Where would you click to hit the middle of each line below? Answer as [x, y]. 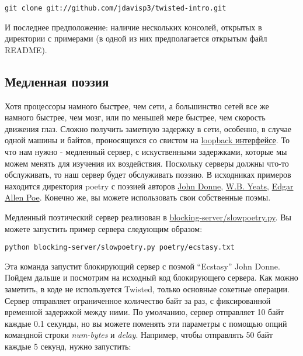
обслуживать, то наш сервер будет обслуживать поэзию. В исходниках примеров [148, 174]
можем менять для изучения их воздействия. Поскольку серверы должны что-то [147, 163]
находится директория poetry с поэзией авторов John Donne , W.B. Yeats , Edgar [149, 186]
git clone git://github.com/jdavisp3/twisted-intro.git [116, 8]
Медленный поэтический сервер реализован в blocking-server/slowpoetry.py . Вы [148, 217]
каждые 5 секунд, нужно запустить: [68, 346]
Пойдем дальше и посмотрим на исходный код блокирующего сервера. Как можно [151, 277]
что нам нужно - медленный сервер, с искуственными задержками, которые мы [146, 152]
